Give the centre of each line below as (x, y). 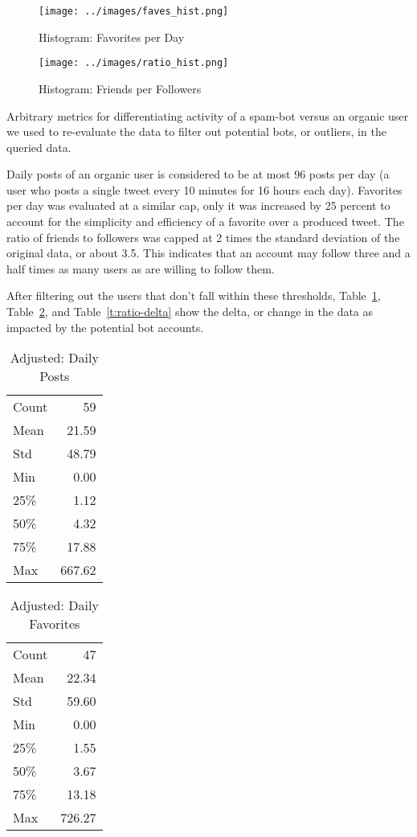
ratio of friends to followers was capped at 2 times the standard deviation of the (203, 237)
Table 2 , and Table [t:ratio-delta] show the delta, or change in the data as (190, 312)
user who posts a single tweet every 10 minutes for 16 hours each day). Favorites (204, 189)
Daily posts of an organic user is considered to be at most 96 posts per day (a (198, 174)
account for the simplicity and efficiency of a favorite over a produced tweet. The (205, 222)
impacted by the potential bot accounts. (105, 327)
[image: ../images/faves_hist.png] (134, 11)
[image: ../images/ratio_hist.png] (134, 63)
